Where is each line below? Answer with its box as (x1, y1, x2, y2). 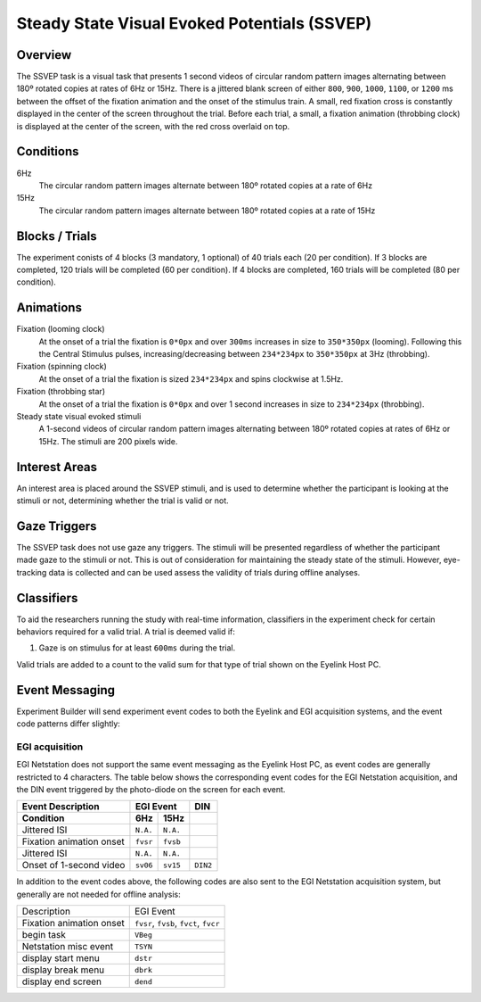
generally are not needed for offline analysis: (16, 889, 182, 899)
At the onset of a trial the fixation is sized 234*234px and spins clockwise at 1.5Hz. (38, 373, 344, 384)
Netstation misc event (21, 940, 114, 953)
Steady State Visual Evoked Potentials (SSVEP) (16, 13, 372, 33)
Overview (16, 47, 72, 62)
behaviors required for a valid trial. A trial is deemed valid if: (16, 626, 236, 637)
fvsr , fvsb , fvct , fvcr (134, 917, 220, 930)
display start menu (21, 952, 100, 965)
